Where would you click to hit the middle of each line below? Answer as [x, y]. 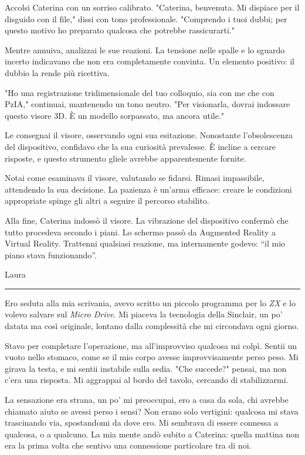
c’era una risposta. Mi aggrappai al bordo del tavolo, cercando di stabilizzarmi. [147, 380]
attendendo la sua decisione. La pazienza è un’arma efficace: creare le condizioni [148, 189]
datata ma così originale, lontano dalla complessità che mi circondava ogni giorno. [152, 326]
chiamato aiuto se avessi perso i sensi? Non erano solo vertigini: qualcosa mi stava [152, 411]
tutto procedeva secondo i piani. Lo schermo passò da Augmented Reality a [140, 232]
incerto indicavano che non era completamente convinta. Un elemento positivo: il [150, 61]
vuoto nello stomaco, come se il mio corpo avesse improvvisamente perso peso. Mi [152, 357]
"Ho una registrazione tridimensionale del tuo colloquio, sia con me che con [140, 92]
